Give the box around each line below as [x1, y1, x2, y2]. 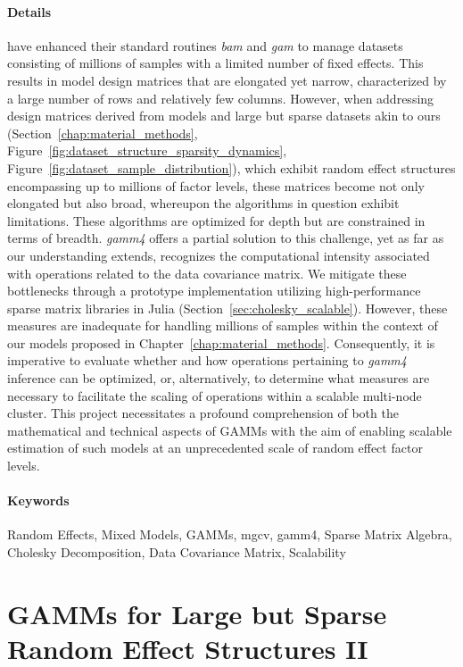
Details [7, 2, 52, 21]
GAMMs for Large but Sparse [7, 595, 387, 631]
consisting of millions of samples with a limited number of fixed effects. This [7, 54, 424, 72]
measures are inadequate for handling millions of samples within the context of [7, 316, 438, 335]
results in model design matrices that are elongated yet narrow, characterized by [7, 71, 447, 89]
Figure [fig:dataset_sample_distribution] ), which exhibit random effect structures [7, 158, 456, 177]
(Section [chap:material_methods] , [7, 123, 198, 142]
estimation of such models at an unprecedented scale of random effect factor [7, 438, 423, 457]
